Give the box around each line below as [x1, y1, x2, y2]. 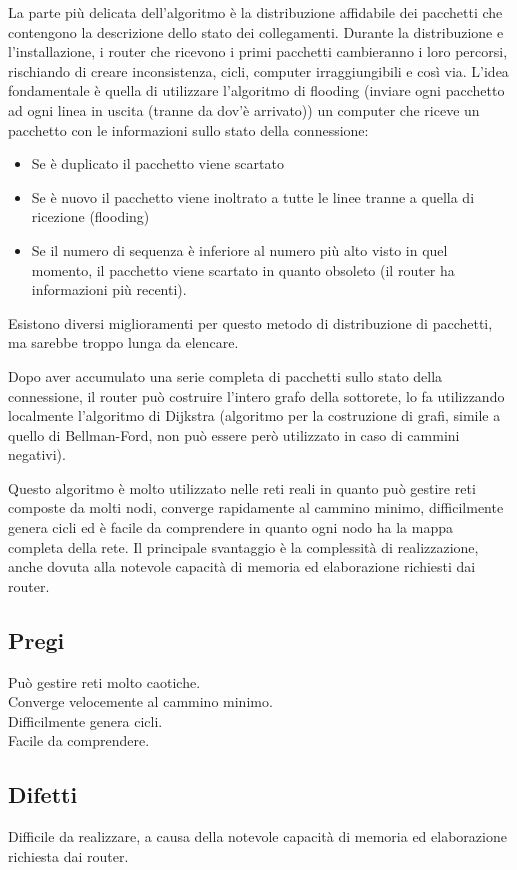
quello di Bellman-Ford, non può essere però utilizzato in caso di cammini [8, 424, 460, 445]
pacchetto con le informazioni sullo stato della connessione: [8, 119, 369, 140]
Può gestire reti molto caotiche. [8, 671, 201, 692]
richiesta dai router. [8, 845, 129, 866]
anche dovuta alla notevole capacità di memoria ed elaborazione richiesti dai [8, 556, 476, 577]
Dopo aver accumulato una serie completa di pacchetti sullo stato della [8, 365, 443, 386]
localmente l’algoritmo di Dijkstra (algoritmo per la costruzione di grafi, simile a [8, 405, 501, 426]
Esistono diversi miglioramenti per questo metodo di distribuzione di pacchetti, [8, 312, 493, 333]
